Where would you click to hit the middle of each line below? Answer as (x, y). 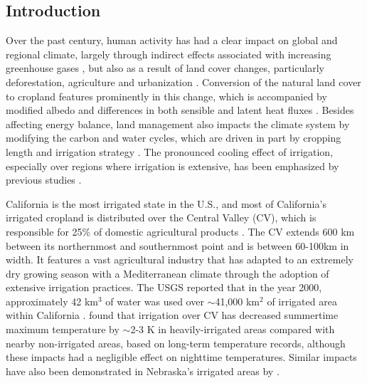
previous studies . (44, 180)
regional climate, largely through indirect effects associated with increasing (169, 54)
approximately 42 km (52, 301)
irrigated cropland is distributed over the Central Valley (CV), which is (161, 217)
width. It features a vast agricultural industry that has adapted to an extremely (180, 259)
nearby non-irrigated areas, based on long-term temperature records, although (176, 343)
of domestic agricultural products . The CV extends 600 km (224, 231)
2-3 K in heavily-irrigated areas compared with (233, 329)
